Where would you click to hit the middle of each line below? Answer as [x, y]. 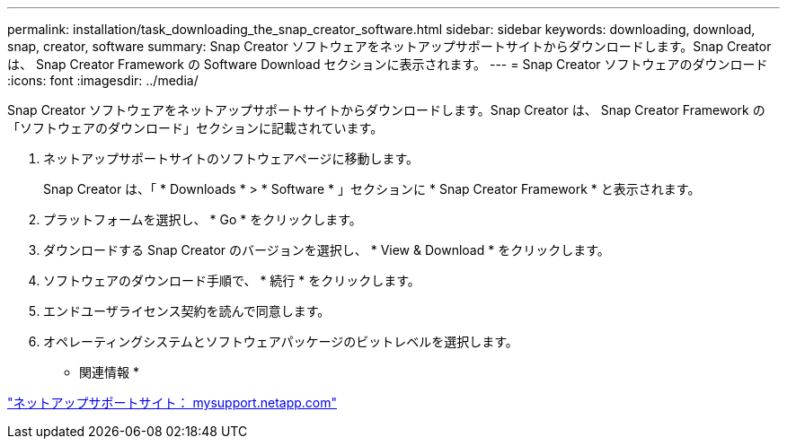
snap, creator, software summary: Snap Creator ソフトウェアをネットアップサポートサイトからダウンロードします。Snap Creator [389, 46]
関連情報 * [109, 372]
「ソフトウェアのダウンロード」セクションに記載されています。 [195, 128]
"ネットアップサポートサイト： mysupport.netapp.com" [172, 402]
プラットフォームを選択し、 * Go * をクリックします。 [203, 219]
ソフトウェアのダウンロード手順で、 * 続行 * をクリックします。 [232, 280]
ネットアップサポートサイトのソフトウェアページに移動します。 [231, 158]
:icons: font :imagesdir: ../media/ [103, 80]
